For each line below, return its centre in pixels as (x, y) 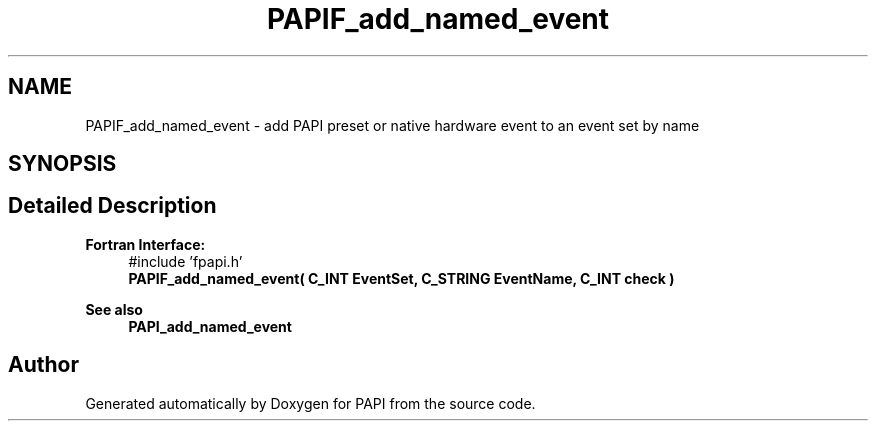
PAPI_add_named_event (210, 326)
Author (43, 365)
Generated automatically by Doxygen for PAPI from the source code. (310, 403)
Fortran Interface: (145, 244)
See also (114, 309)
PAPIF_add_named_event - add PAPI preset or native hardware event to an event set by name (392, 125)
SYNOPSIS (62, 164)
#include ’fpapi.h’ (185, 261)
